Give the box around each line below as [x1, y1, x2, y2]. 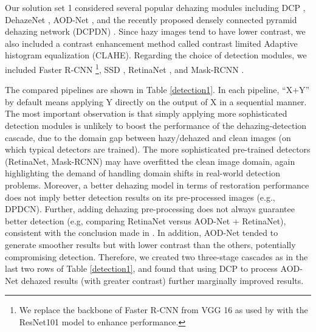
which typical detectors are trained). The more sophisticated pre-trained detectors [5, 143, 311, 156]
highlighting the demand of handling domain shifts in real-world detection [5, 167, 280, 179]
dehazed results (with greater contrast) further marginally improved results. [21, 274, 304, 286]
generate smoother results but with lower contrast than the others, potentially [5, 238, 296, 251]
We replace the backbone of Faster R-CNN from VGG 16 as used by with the [19, 303, 308, 316]
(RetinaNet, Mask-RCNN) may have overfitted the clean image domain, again [5, 154, 295, 167]
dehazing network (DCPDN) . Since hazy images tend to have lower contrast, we [5, 25, 306, 38]
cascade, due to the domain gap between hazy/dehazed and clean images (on [5, 131, 291, 144]
